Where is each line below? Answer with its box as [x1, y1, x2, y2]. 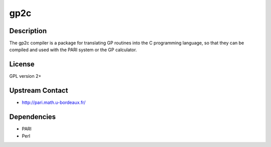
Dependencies [9, 113, 56, 121]
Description [9, 27, 47, 35]
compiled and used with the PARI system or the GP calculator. [9, 47, 138, 53]
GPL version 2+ [9, 73, 42, 79]
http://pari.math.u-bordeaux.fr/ [22, 99, 86, 105]
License [9, 60, 35, 69]
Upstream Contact [9, 86, 68, 95]
